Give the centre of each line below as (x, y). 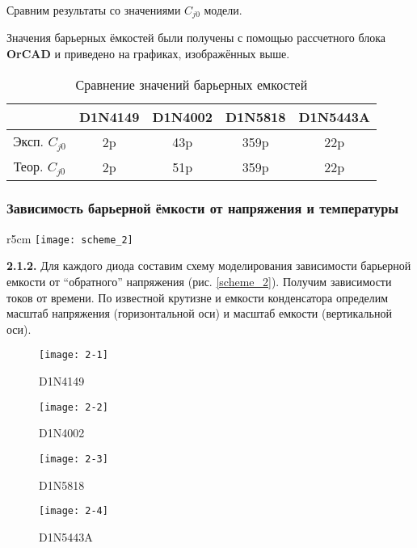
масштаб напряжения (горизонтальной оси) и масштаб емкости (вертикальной (199, 313)
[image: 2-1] (74, 355)
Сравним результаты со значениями (94, 10)
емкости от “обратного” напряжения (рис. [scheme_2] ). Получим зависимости (199, 281)
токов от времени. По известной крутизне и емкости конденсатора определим (198, 297)
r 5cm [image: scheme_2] (70, 238)
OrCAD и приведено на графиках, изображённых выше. (148, 54)
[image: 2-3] (74, 459)
